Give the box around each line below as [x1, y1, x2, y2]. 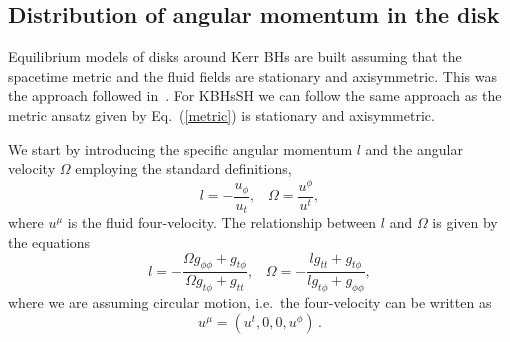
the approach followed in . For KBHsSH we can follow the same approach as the [8, 85, 502, 106]
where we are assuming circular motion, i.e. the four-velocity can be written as [8, 292, 492, 313]
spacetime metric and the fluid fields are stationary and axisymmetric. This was [8, 65, 498, 86]
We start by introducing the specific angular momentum [8, 138, 353, 159]
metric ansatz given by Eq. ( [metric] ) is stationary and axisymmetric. [8, 104, 435, 125]
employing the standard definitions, [75, 158, 292, 179]
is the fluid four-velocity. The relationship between [67, 212, 377, 233]
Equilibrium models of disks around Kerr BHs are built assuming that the [8, 46, 462, 67]
